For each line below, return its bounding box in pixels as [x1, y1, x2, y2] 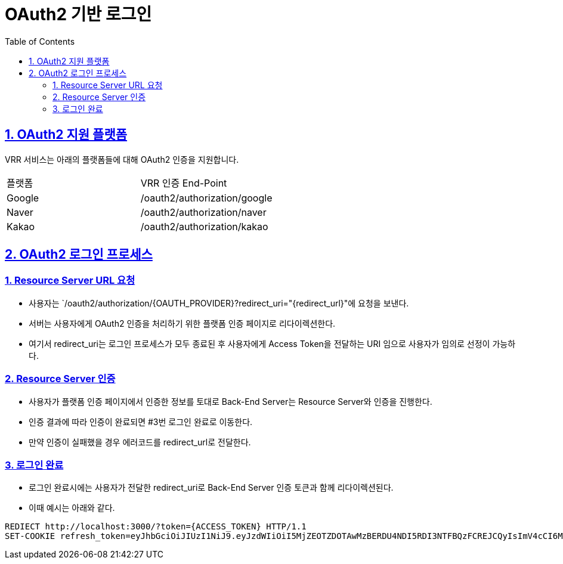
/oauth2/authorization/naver [140, 206, 267, 218]
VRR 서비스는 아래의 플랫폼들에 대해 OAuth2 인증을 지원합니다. [5, 154, 239, 165]
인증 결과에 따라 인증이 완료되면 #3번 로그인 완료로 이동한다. [29, 416, 253, 427]
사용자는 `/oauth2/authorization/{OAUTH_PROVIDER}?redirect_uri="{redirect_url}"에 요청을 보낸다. [29, 298, 409, 308]
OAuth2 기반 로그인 [5, 4, 152, 24]
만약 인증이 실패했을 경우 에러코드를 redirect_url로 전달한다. [29, 436, 251, 447]
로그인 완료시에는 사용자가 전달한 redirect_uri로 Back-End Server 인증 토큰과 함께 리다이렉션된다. [29, 482, 394, 493]
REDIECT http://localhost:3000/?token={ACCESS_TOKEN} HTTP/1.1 [5, 522, 307, 532]
